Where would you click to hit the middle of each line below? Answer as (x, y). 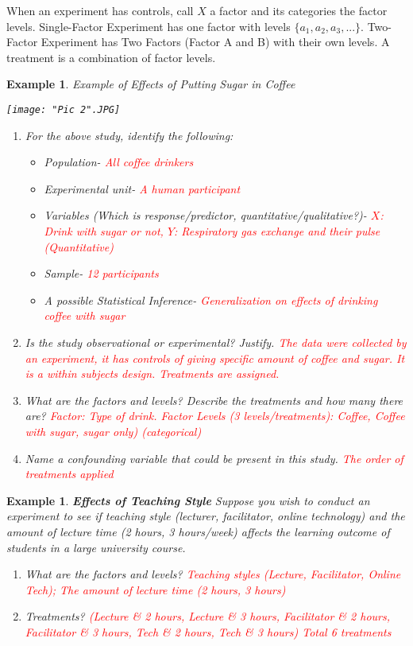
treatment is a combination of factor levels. (111, 57)
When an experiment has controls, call (100, 10)
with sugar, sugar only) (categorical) (113, 431)
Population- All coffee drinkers (119, 162)
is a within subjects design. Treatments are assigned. (152, 374)
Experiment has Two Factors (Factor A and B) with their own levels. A (215, 42)
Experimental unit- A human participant (142, 188)
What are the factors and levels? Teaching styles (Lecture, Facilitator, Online (213, 574)
